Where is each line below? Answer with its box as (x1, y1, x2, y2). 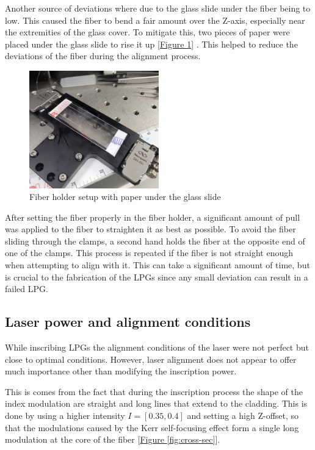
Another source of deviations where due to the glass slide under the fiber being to (5, 2, 311, 14)
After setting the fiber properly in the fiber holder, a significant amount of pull (5, 210, 300, 223)
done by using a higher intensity (5, 409, 125, 422)
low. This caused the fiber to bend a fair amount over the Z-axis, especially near (5, 13, 305, 26)
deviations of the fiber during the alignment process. (5, 49, 201, 62)
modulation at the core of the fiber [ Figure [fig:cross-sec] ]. (5, 433, 220, 446)
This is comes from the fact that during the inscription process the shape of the (5, 385, 303, 398)
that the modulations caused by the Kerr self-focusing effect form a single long (5, 421, 299, 434)
